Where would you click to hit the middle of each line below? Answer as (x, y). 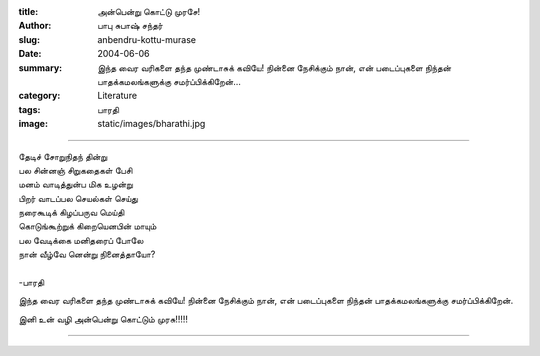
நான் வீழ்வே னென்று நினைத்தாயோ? (87, 254)
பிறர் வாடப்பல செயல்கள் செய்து (78, 198)
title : (28, 11)
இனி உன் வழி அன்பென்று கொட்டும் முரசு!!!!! (103, 319)
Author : (35, 26)
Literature (117, 96)
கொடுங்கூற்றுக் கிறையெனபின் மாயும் (87, 226)
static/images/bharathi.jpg (151, 124)
